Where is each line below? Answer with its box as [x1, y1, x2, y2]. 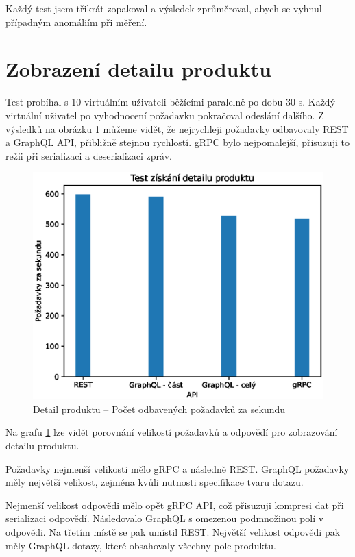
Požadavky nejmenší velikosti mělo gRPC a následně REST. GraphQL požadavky [5, 461, 350, 475]
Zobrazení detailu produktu [5, 55, 271, 83]
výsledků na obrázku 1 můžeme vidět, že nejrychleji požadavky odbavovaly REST [5, 121, 349, 136]
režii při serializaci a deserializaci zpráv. [5, 148, 172, 162]
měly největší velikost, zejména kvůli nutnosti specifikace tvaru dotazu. [5, 475, 304, 489]
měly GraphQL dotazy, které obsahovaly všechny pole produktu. [5, 538, 276, 552]
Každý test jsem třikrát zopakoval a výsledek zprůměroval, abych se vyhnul [5, 1, 322, 15]
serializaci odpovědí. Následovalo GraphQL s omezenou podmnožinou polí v [5, 511, 324, 525]
